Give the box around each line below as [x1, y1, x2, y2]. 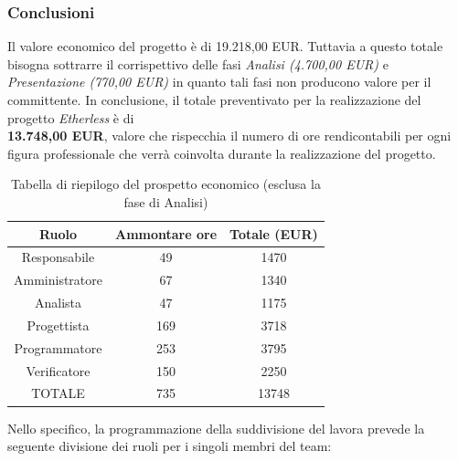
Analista [34, 293, 82, 312]
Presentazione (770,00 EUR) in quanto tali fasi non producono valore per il [7, 72, 431, 91]
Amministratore [14, 270, 102, 289]
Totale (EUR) [229, 224, 318, 243]
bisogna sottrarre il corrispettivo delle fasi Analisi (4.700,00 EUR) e [7, 54, 389, 73]
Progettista [27, 315, 90, 334]
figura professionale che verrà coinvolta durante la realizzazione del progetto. [7, 143, 436, 162]
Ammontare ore [115, 224, 218, 243]
